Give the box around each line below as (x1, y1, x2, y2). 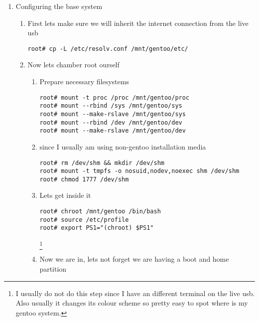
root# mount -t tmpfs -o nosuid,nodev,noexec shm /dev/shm (39, 167, 240, 175)
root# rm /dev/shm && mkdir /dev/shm (39, 159, 164, 166)
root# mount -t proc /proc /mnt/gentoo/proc (39, 94, 190, 101)
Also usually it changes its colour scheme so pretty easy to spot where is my (15, 298, 248, 308)
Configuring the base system (15, 1, 103, 11)
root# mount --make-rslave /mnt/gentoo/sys (39, 110, 186, 118)
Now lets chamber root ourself (27, 59, 120, 70)
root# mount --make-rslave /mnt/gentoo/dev (39, 127, 186, 135)
